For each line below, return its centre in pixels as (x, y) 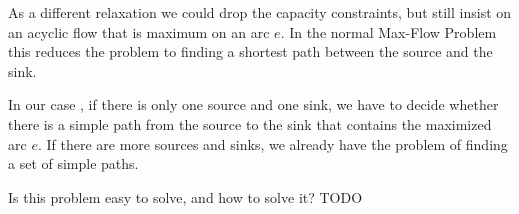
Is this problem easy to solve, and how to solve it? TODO (185, 196)
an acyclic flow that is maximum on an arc (139, 31)
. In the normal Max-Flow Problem (388, 31)
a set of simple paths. (73, 163)
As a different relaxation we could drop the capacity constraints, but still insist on (260, 12)
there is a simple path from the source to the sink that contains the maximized (250, 123)
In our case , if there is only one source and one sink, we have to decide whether (253, 104)
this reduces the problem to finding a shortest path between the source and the (250, 51)
